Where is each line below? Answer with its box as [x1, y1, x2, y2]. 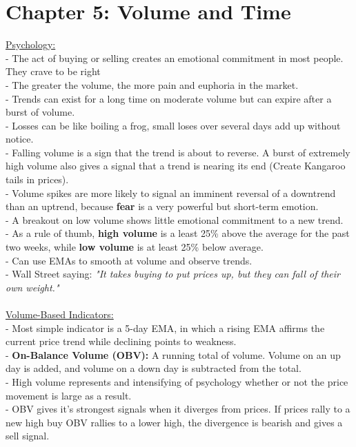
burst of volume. [6, 105, 75, 119]
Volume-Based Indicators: [6, 307, 114, 321]
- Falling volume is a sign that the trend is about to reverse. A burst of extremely [6, 145, 350, 159]
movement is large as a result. [6, 388, 132, 402]
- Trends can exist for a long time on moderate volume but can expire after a [6, 91, 332, 105]
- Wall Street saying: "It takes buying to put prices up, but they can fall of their [6, 267, 340, 281]
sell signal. [6, 428, 50, 443]
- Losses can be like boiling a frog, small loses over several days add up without [6, 118, 341, 132]
